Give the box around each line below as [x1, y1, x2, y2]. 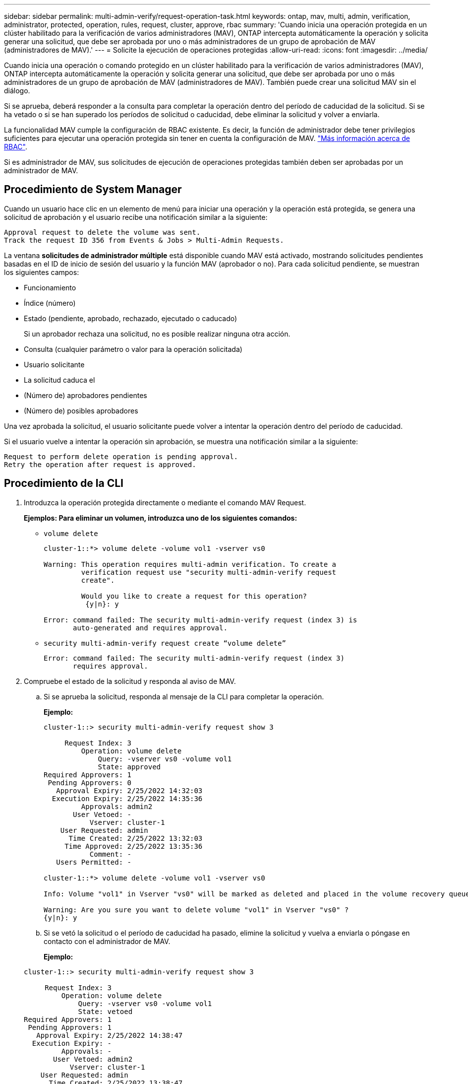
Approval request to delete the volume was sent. [4, 228, 201, 236]
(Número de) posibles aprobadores [24, 406, 138, 415]
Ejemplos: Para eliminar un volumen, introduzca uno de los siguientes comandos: [24, 513, 297, 522]
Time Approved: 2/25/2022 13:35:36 [64, 842, 203, 850]
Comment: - [89, 850, 132, 858]
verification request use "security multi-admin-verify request [81, 568, 337, 576]
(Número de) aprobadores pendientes [24, 391, 147, 400]
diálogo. [4, 86, 30, 95]
